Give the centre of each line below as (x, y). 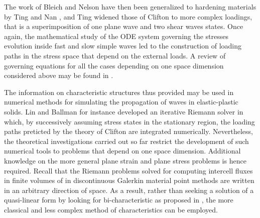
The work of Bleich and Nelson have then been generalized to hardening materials (130, 6)
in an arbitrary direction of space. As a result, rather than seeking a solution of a (129, 190)
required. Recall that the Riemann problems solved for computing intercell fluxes (128, 170)
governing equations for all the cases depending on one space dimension (114, 65)
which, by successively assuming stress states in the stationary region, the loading (129, 121)
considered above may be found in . (59, 75)
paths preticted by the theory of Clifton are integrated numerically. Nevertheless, (128, 131)
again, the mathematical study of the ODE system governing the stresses (116, 36)
